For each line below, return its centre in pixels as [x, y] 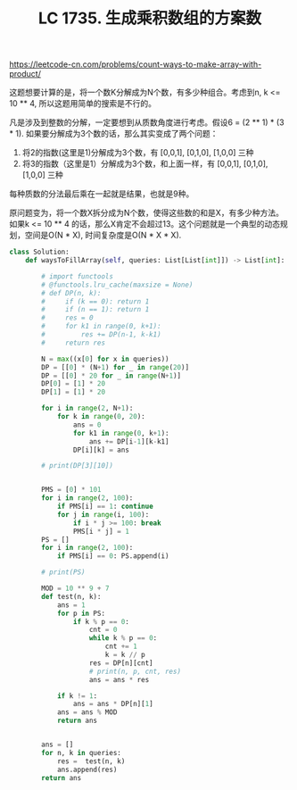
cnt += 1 [121, 647]
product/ [25, 74]
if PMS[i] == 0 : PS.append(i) [113, 556]
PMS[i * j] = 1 [101, 531]
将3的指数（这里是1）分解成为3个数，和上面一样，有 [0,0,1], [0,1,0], [145, 164]
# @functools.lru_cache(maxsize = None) [117, 285]
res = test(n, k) [91, 761]
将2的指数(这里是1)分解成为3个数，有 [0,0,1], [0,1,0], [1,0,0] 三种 [138, 153]
